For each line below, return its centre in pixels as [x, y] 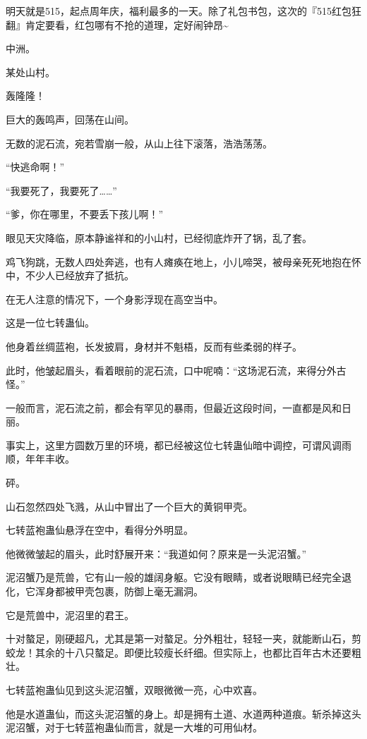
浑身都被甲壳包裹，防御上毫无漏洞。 [119, 591]
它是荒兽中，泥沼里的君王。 [70, 615]
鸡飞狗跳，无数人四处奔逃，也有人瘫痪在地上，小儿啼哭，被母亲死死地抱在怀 [183, 261]
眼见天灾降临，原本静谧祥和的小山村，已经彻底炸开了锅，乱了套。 [159, 237]
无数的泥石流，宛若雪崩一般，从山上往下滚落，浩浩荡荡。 [139, 143]
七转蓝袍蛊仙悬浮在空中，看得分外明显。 [100, 530]
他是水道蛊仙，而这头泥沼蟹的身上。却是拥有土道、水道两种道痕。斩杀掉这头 [183, 713]
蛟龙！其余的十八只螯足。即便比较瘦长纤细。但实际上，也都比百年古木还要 [179, 652]
